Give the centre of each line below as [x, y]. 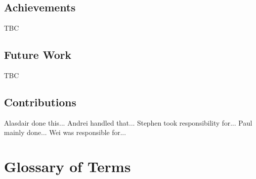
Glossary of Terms [67, 166]
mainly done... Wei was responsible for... [65, 132]
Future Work [38, 55]
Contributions [40, 102]
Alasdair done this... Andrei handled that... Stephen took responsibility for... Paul [128, 122]
